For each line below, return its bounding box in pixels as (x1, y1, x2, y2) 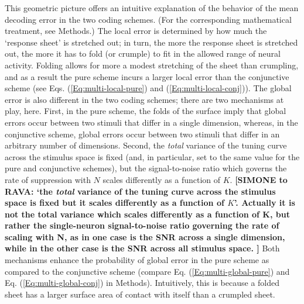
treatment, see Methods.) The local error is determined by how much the (5, 25, 267, 37)
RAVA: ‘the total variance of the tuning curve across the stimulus (5, 185, 276, 197)
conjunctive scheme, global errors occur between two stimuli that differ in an (5, 127, 280, 140)
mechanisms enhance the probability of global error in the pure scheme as (5, 254, 269, 266)
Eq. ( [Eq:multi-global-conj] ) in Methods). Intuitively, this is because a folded (5, 277, 279, 289)
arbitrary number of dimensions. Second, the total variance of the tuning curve (5, 139, 287, 151)
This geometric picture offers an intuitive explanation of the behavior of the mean (5, 2, 299, 13)
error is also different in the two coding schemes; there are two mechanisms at (5, 93, 284, 105)
